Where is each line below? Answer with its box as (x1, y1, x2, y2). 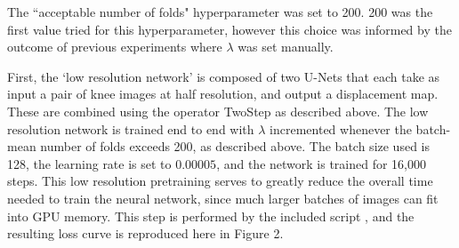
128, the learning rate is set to (7, 154, 172, 172)
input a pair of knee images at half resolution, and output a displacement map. (7, 84, 439, 103)
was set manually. (238, 37, 334, 56)
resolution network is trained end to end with (7, 119, 254, 138)
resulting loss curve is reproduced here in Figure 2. (7, 224, 284, 243)
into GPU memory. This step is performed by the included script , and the (7, 206, 415, 225)
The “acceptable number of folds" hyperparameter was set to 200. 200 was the (7, 3, 433, 20)
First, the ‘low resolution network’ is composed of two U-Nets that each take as (7, 67, 440, 85)
